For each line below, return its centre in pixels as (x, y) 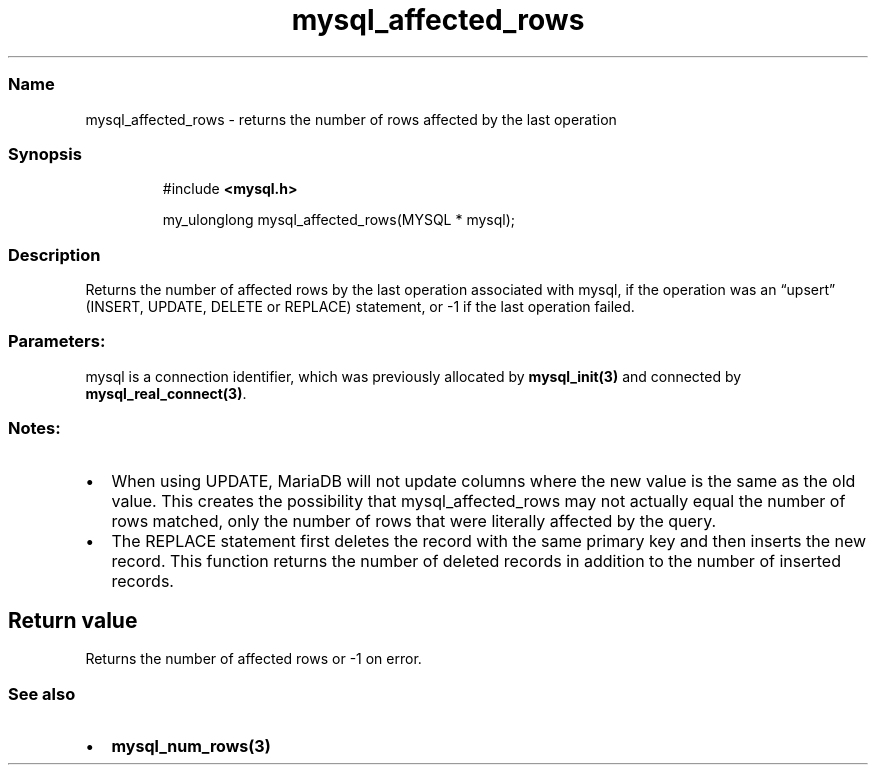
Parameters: (57, 341)
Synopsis (45, 153)
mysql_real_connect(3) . (166, 393)
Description (54, 254)
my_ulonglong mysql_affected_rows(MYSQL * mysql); (339, 220)
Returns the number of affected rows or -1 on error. (253, 659)
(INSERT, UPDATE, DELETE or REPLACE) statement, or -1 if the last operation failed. (360, 306)
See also (42, 693)
